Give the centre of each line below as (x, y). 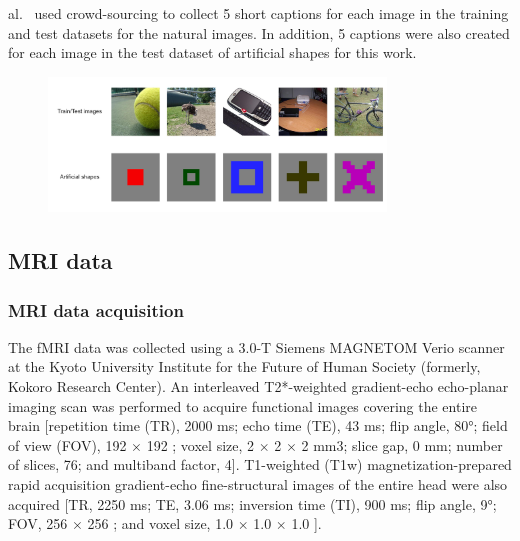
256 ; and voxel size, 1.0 (160, 523)
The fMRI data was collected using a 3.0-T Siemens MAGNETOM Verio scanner (256, 346)
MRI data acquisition (96, 309)
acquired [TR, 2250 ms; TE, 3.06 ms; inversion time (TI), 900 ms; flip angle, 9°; (252, 503)
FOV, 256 (38, 523)
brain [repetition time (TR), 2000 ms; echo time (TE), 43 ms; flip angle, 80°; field (258, 425)
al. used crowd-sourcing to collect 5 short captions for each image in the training (258, 13)
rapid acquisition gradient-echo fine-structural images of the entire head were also (258, 484)
